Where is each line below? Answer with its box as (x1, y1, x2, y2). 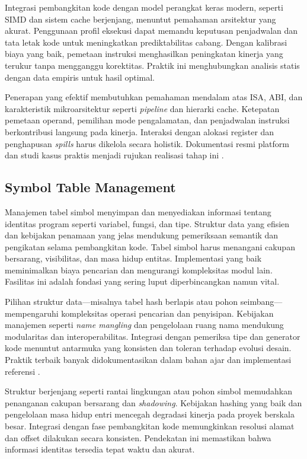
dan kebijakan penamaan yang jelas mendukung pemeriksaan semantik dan (5, 229, 279, 241)
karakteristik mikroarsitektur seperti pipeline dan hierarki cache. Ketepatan (5, 102, 280, 114)
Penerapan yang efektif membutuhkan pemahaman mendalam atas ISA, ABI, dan (5, 91, 303, 103)
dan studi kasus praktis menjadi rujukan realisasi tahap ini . (5, 149, 224, 161)
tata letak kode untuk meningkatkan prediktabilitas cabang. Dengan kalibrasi (5, 36, 287, 48)
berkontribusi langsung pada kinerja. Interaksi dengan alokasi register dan (5, 125, 274, 138)
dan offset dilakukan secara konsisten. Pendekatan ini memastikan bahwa (5, 431, 271, 444)
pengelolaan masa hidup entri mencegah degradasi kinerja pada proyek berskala (5, 408, 295, 420)
